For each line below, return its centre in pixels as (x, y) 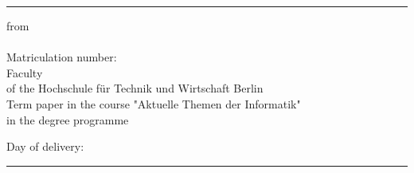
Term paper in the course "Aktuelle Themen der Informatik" (154, 103)
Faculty (25, 72)
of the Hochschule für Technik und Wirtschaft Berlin (135, 88)
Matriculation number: (62, 57)
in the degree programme (68, 119)
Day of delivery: (45, 146)
